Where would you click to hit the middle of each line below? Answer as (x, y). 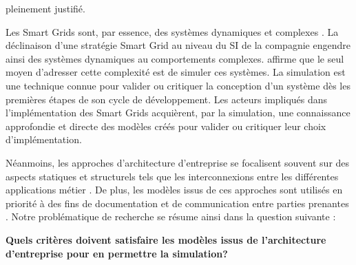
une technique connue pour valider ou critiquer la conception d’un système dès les (178, 85)
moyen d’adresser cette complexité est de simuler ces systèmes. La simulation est (176, 72)
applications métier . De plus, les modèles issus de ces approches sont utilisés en (174, 190)
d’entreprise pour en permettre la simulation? (117, 253)
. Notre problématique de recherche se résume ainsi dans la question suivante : (171, 216)
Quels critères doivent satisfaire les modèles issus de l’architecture (166, 239)
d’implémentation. (44, 139)
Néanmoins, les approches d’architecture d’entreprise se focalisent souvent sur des (178, 162)
